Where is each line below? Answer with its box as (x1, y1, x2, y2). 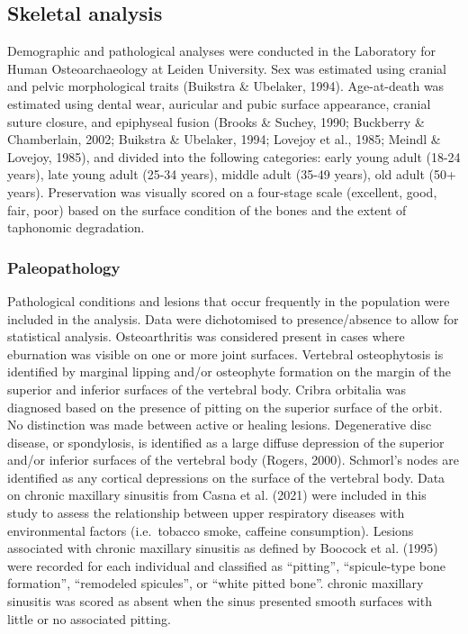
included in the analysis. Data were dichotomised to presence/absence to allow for (7, 309, 459, 328)
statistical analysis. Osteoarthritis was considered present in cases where (7, 327, 405, 346)
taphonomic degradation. (7, 218, 145, 237)
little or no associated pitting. (7, 609, 171, 628)
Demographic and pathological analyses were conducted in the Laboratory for (7, 41, 436, 60)
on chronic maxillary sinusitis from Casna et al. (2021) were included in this (7, 485, 427, 504)
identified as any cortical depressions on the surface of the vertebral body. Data (7, 467, 445, 486)
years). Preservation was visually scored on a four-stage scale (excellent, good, (7, 182, 437, 201)
